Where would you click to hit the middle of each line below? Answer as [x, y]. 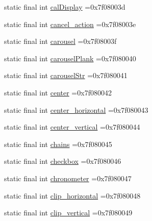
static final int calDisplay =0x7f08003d [65, 7]
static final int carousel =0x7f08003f [60, 41]
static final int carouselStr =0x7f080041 [66, 75]
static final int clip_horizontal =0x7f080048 [72, 195]
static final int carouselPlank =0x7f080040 [70, 58]
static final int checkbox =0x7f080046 [63, 161]
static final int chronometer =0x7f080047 [68, 178]
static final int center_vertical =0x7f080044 [72, 127]
